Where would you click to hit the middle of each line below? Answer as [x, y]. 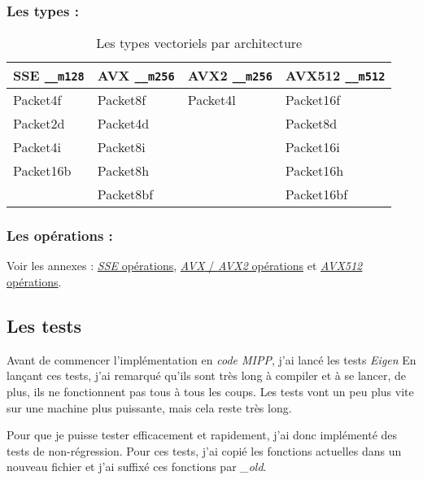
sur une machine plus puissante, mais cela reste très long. [149, 407]
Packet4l [211, 100]
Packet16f [313, 100]
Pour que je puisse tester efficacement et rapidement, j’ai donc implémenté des [202, 435]
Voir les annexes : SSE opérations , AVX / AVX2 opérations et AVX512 [185, 266]
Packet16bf [316, 194]
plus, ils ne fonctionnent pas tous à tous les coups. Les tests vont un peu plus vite [210, 392]
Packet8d [311, 124]
